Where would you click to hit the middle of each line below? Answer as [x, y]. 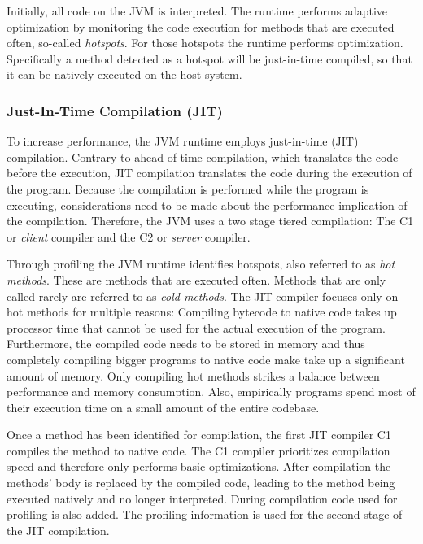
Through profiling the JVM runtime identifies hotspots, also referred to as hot [201, 264]
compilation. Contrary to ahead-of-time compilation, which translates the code [203, 157]
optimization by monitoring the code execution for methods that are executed [201, 26]
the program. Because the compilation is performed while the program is [188, 188]
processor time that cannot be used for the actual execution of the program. [196, 327]
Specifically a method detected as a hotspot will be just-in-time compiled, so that [209, 58]
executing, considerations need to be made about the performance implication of [207, 205]
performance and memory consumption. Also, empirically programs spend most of [211, 392]
